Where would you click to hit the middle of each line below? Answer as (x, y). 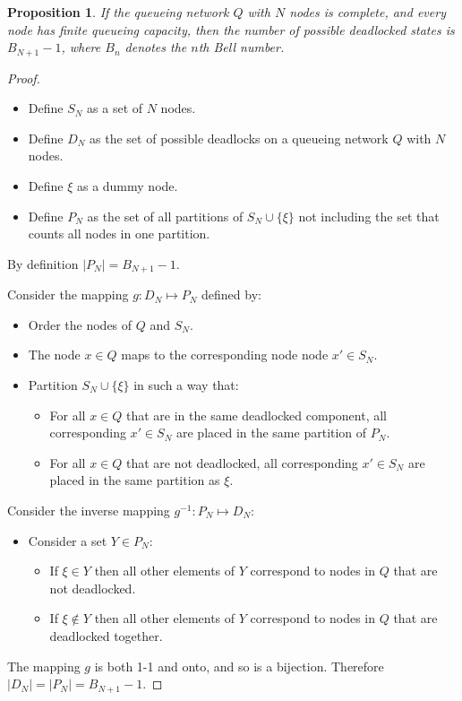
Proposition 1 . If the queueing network (118, 12)
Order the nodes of (80, 324)
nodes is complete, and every (368, 12)
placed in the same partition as (135, 480)
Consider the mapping (68, 294)
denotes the (156, 47)
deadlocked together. (106, 635)
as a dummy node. (127, 186)
